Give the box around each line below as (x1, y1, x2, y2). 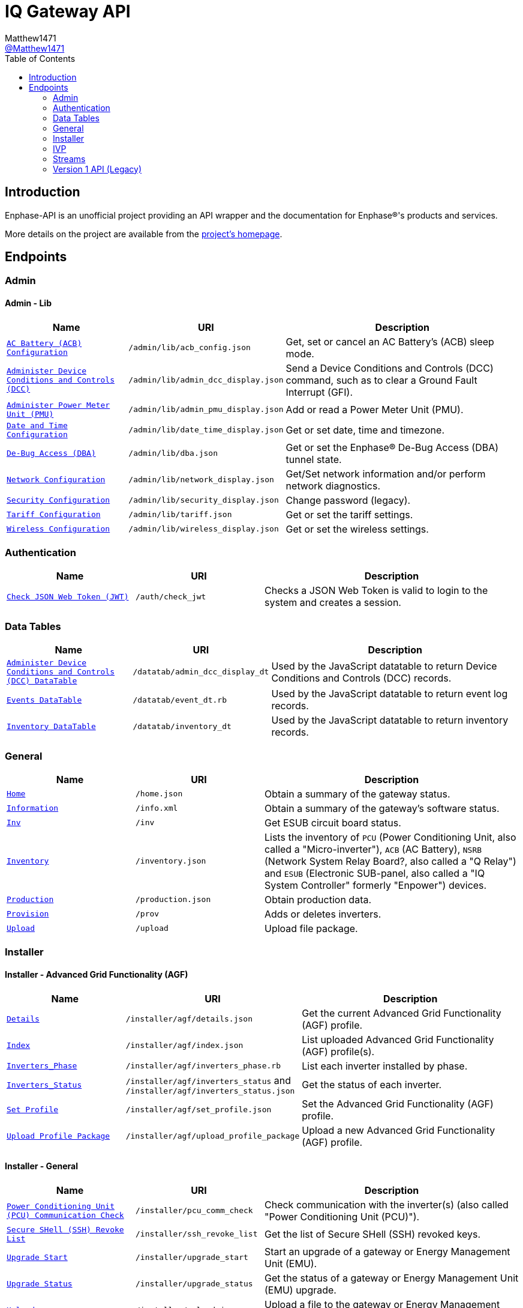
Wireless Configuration (7, 524, 110, 534)
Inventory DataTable (7, 721, 96, 731)
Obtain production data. (264, 893, 372, 906)
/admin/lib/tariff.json (128, 510, 232, 519)
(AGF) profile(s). (302, 1045, 375, 1058)
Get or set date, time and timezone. (285, 423, 445, 436)
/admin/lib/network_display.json (128, 475, 274, 485)
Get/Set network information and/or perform (285, 467, 486, 480)
